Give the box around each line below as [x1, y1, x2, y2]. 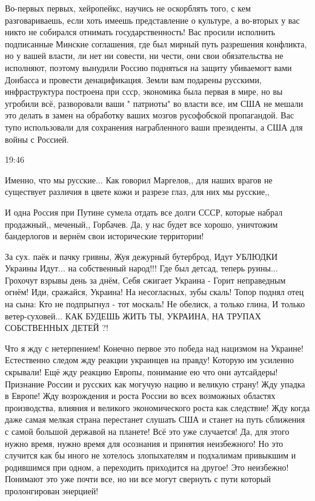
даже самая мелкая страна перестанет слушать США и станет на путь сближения [5, 413, 305, 426]
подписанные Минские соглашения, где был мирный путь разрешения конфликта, [5, 37, 307, 50]
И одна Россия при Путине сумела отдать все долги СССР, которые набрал [5, 205, 283, 218]
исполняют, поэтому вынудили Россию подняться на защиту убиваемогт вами [5, 61, 292, 73]
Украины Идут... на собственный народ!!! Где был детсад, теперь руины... [5, 262, 278, 274]
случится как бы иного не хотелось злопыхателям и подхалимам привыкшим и [5, 449, 296, 462]
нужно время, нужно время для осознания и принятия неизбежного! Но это [5, 437, 283, 449]
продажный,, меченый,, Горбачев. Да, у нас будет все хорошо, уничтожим [5, 217, 278, 230]
